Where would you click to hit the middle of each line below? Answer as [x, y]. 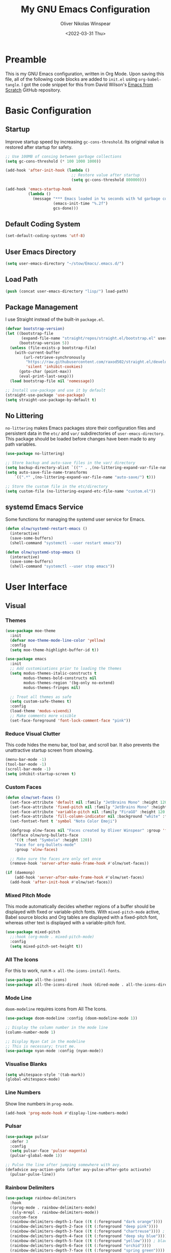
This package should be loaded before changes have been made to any [81, 439]
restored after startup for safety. [39, 147]
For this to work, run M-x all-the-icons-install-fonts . [63, 970]
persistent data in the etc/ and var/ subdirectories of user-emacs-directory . [85, 433]
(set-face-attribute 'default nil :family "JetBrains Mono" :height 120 [89, 802]
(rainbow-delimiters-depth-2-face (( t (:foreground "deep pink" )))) [84, 1227]
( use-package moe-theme [31, 631]
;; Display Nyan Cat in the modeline [45, 1041]
